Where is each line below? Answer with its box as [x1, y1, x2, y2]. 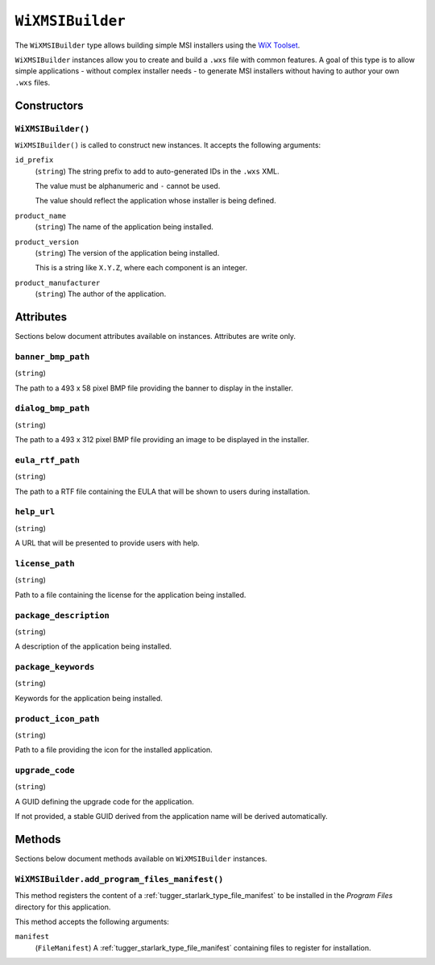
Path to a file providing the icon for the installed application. [14, 745, 213, 754]
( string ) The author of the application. [35, 289, 167, 299]
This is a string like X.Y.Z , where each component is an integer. [35, 263, 247, 273]
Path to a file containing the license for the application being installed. [14, 590, 246, 599]
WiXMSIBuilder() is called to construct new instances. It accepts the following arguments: [14, 140, 321, 149]
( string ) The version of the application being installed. [35, 249, 220, 257]
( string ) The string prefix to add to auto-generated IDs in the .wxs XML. [35, 166, 280, 176]
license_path [14, 558, 76, 569]
